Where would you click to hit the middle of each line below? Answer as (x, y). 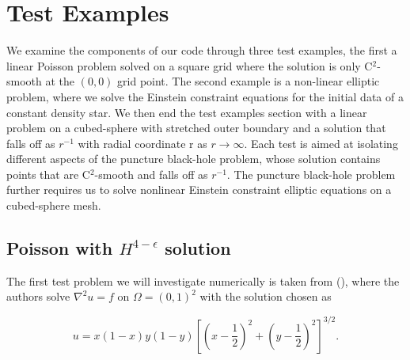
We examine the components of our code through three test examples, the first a (202, 50)
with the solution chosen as (266, 296)
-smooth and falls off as (151, 174)
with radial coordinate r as (142, 143)
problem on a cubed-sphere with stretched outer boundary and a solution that (196, 128)
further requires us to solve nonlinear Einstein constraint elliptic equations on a (199, 189)
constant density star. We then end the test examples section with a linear (187, 112)
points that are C (48, 174)
